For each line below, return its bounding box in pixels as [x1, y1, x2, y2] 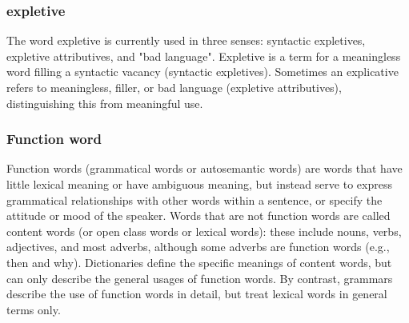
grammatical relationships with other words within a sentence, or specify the [6, 191, 383, 208]
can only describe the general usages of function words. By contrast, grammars [6, 269, 393, 286]
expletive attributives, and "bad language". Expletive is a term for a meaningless [6, 47, 401, 64]
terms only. [6, 301, 61, 317]
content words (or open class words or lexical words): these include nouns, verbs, [6, 222, 402, 239]
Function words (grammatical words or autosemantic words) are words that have [6, 160, 403, 177]
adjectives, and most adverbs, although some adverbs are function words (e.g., [6, 238, 390, 255]
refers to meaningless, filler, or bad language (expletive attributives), [6, 79, 342, 95]
